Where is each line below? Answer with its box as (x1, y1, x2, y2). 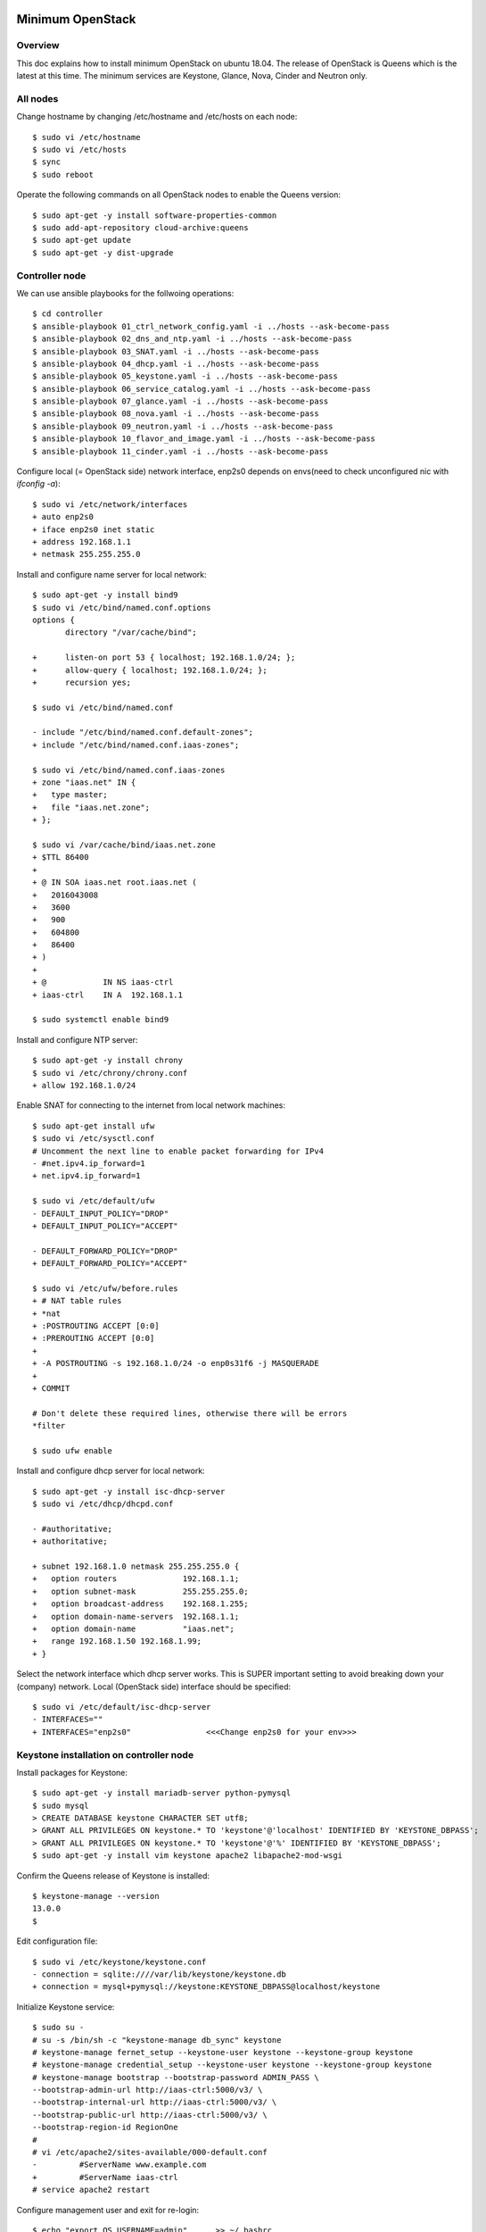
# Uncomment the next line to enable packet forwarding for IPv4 (32, 1145, 325, 1156)
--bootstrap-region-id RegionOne (32, 2122, 178, 2133)
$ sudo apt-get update (32, 235, 132, 246)
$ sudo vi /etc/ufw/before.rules (32, 1283, 178, 1294)
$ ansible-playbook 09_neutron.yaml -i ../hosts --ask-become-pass (32, 421, 334, 431)
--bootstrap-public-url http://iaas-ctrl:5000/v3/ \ (32, 2110, 268, 2120)
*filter (32, 1420, 66, 1431)
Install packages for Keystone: (16, 1767, 128, 1778)
